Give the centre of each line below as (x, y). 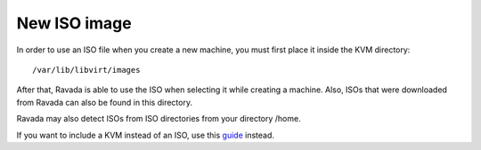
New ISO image (74, 23)
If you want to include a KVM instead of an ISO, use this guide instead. (146, 135)
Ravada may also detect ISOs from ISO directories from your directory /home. (159, 119)
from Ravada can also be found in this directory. (105, 102)
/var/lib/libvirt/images (86, 70)
